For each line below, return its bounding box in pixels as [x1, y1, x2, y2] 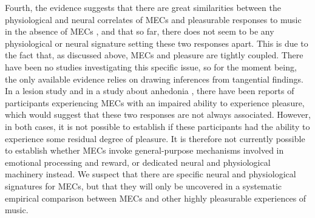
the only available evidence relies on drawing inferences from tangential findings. [5, 72, 303, 85]
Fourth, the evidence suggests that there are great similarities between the [5, 1, 281, 13]
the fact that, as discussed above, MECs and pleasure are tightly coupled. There [5, 49, 303, 61]
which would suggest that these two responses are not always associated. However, [5, 108, 311, 121]
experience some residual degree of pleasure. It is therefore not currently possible [5, 132, 305, 145]
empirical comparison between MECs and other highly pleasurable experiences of [5, 191, 307, 204]
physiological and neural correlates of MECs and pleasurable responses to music [5, 13, 302, 26]
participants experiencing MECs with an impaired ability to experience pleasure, [5, 96, 305, 109]
